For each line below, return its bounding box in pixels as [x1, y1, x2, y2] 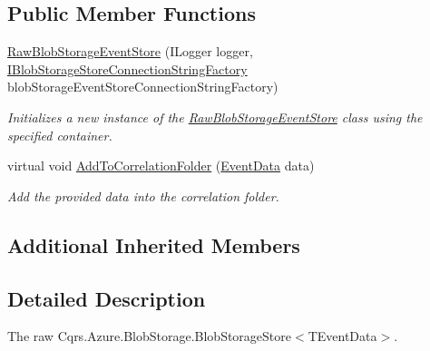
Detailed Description [7, 284, 206, 312]
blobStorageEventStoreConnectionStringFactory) [7, 77, 279, 96]
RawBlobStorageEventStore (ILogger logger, [7, 42, 253, 61]
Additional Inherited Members [7, 230, 300, 258]
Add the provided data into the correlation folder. [7, 186, 279, 205]
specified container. [7, 125, 112, 144]
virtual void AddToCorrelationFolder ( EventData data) [7, 156, 315, 175]
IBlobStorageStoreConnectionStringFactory [7, 59, 248, 78]
